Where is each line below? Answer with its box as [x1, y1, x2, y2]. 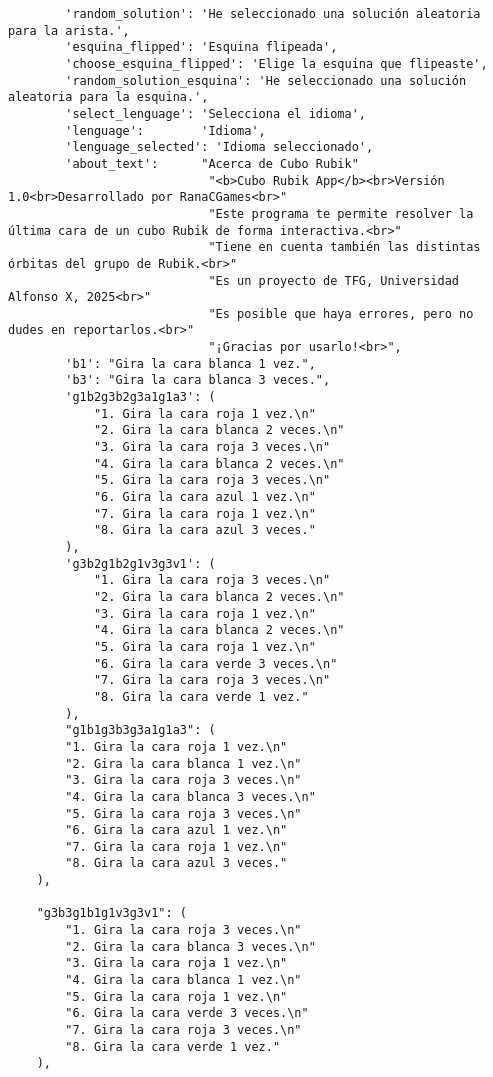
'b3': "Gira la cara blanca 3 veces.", [65, 373, 331, 388]
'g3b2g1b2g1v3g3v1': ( [65, 556, 216, 571]
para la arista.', [8, 23, 130, 38]
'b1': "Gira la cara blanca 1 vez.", [65, 356, 316, 371]
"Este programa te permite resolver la [208, 206, 474, 221]
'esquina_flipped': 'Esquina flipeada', [65, 40, 338, 55]
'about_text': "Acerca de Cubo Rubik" [65, 156, 359, 171]
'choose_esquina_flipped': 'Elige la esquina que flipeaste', [65, 56, 488, 71]
